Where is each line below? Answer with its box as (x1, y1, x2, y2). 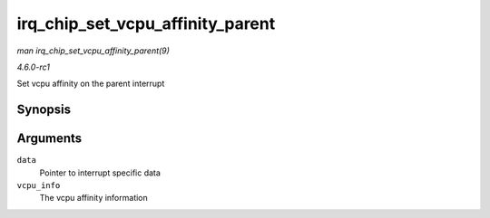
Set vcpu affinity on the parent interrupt (16, 78, 165, 90)
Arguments (16, 131, 83, 147)
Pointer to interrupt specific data (39, 167, 161, 178)
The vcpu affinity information (39, 193, 149, 204)
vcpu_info (16, 181, 61, 191)
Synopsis (16, 102, 72, 118)
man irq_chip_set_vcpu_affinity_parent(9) (16, 45, 170, 56)
